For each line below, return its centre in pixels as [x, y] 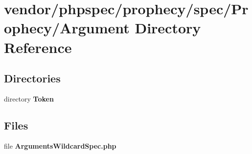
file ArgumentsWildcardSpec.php [60, 145]
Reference [38, 47]
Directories [32, 78]
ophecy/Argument [67, 28]
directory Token [29, 98]
